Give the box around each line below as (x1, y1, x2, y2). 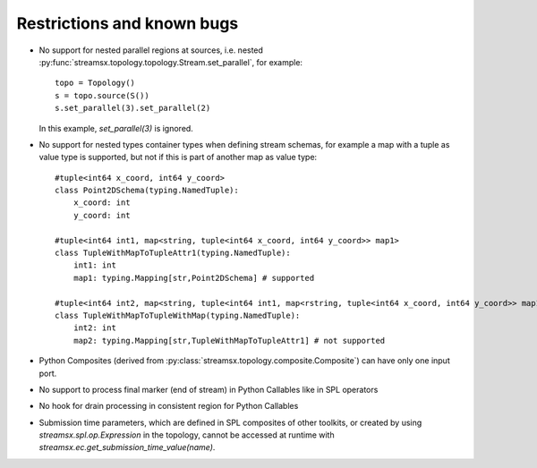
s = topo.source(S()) (55, 90, 149, 100)
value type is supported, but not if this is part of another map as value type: (38, 152, 318, 163)
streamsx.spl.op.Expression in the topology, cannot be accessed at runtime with (38, 430, 335, 440)
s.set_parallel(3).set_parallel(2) (55, 103, 211, 114)
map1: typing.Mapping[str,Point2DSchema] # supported (72, 273, 315, 283)
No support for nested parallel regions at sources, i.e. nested (38, 45, 264, 55)
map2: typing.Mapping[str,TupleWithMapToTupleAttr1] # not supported (72, 336, 386, 345)
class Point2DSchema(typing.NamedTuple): (55, 185, 239, 196)
